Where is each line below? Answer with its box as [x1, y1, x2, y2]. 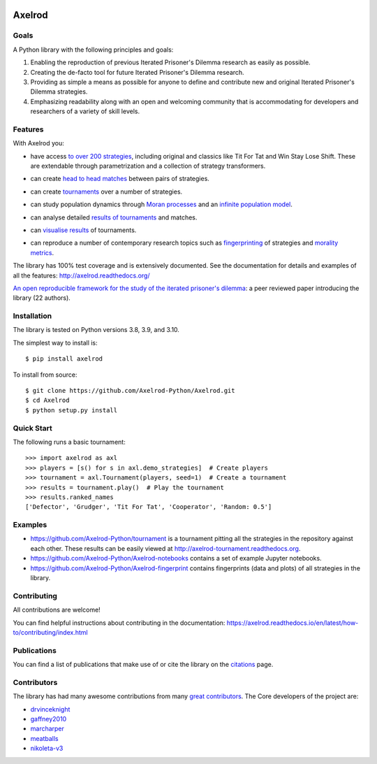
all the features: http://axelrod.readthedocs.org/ [13, 271, 150, 280]
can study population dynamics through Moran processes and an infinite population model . [30, 200, 293, 209]
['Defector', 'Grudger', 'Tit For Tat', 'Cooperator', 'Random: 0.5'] [25, 503, 272, 511]
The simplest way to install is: [13, 338, 98, 347]
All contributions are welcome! [13, 605, 101, 614]
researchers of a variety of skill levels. [30, 107, 140, 115]
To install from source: [13, 370, 77, 379]
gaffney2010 [30, 714, 67, 723]
